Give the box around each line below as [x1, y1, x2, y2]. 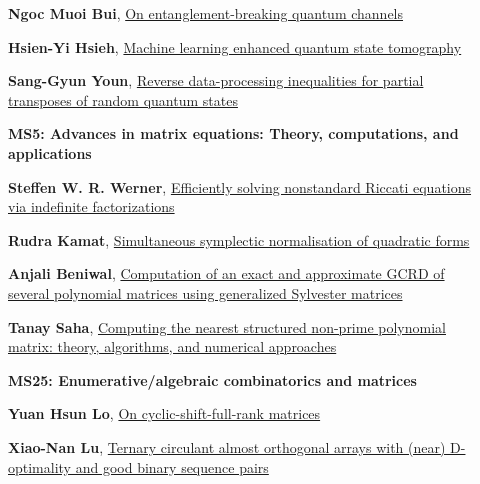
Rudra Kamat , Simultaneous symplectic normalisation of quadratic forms [8, 229, 470, 250]
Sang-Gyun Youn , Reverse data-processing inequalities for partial [8, 70, 424, 91]
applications [8, 142, 92, 163]
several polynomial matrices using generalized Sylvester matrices [8, 282, 403, 303]
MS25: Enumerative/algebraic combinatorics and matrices [8, 369, 417, 390]
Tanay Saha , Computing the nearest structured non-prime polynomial [8, 316, 446, 337]
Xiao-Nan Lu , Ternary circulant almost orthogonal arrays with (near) [8, 436, 446, 457]
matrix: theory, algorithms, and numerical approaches [8, 336, 337, 357]
